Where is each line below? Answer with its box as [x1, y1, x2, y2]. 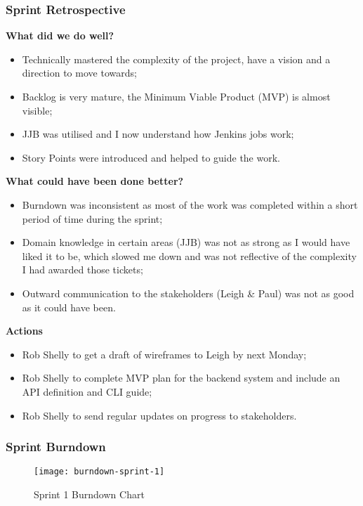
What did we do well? [6, 28, 114, 43]
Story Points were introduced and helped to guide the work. [22, 150, 280, 164]
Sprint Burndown [6, 438, 106, 455]
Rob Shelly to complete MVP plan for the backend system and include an [22, 370, 341, 385]
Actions [6, 323, 43, 338]
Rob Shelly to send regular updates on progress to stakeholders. [22, 408, 297, 422]
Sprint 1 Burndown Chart [34, 486, 145, 501]
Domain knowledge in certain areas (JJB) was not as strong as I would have [22, 235, 350, 249]
